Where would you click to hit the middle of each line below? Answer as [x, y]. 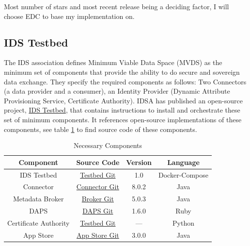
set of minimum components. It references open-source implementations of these [123, 119]
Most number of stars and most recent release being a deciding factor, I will [117, 6]
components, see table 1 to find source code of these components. [101, 129]
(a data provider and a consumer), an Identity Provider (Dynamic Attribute [117, 91]
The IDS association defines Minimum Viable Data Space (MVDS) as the [113, 62]
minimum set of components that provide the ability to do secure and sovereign [122, 72]
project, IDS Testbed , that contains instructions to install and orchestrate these [122, 110]
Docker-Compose [183, 174]
